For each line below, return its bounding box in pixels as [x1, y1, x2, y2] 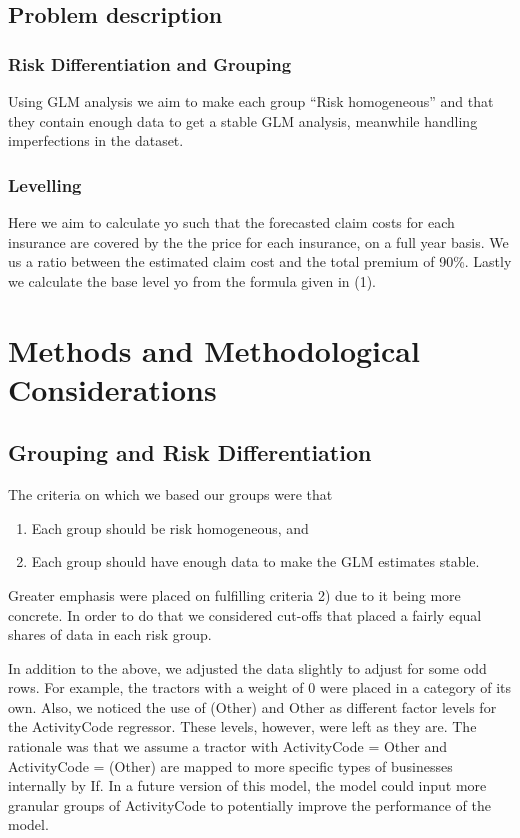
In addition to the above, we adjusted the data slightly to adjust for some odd [8, 657, 487, 678]
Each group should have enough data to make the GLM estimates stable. [31, 551, 480, 572]
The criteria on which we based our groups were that [8, 484, 333, 505]
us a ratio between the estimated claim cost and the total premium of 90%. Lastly [8, 251, 512, 272]
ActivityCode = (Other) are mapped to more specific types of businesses [8, 755, 453, 776]
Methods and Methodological [8, 329, 420, 370]
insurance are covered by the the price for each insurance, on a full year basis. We [8, 231, 509, 252]
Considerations [8, 368, 217, 409]
